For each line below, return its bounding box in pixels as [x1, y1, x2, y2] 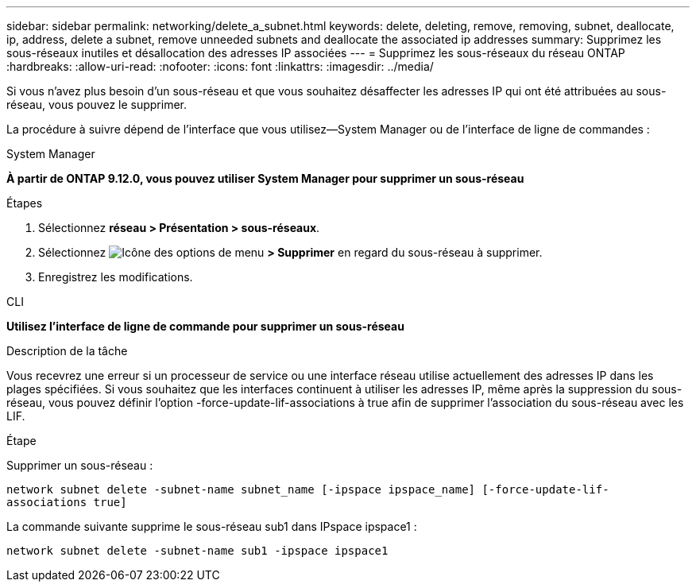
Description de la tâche [6, 344, 128, 358]
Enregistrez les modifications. [38, 270, 193, 284]
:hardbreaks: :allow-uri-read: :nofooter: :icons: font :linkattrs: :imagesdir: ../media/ [6, 60, 434, 73]
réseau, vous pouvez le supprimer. [6, 98, 188, 111]
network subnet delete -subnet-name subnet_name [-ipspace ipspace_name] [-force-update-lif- [6, 483, 609, 496]
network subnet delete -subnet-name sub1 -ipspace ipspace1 [6, 544, 389, 557]
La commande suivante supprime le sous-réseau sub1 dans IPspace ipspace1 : [6, 520, 417, 533]
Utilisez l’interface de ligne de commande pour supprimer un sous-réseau [6, 319, 404, 333]
